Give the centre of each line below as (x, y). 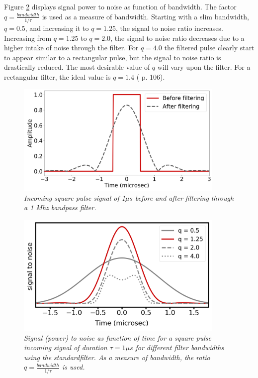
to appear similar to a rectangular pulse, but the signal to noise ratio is (113, 57)
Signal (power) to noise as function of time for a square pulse (118, 337)
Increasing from (28, 38)
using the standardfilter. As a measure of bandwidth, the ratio (117, 357)
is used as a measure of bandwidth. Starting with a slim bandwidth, (145, 16)
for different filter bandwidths (180, 347)
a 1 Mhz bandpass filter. (60, 207)
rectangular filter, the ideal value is (57, 76)
